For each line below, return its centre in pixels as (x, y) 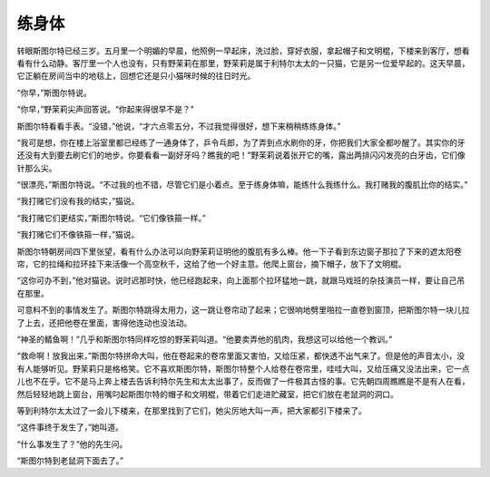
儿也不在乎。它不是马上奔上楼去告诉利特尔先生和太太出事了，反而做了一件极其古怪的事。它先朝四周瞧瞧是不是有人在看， (243, 382)
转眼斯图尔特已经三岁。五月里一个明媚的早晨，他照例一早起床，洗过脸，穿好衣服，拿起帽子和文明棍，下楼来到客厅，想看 (243, 51)
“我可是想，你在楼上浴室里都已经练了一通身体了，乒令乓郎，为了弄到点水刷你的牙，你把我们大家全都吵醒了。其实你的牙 (241, 142)
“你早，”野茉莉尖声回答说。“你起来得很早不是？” (105, 110)
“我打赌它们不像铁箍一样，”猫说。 (78, 235)
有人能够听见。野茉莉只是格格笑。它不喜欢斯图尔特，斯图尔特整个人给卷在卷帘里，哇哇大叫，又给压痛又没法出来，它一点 (243, 368)
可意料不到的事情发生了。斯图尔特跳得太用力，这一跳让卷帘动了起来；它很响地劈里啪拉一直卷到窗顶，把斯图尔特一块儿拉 (243, 310)
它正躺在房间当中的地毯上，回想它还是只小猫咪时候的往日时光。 (136, 76)
